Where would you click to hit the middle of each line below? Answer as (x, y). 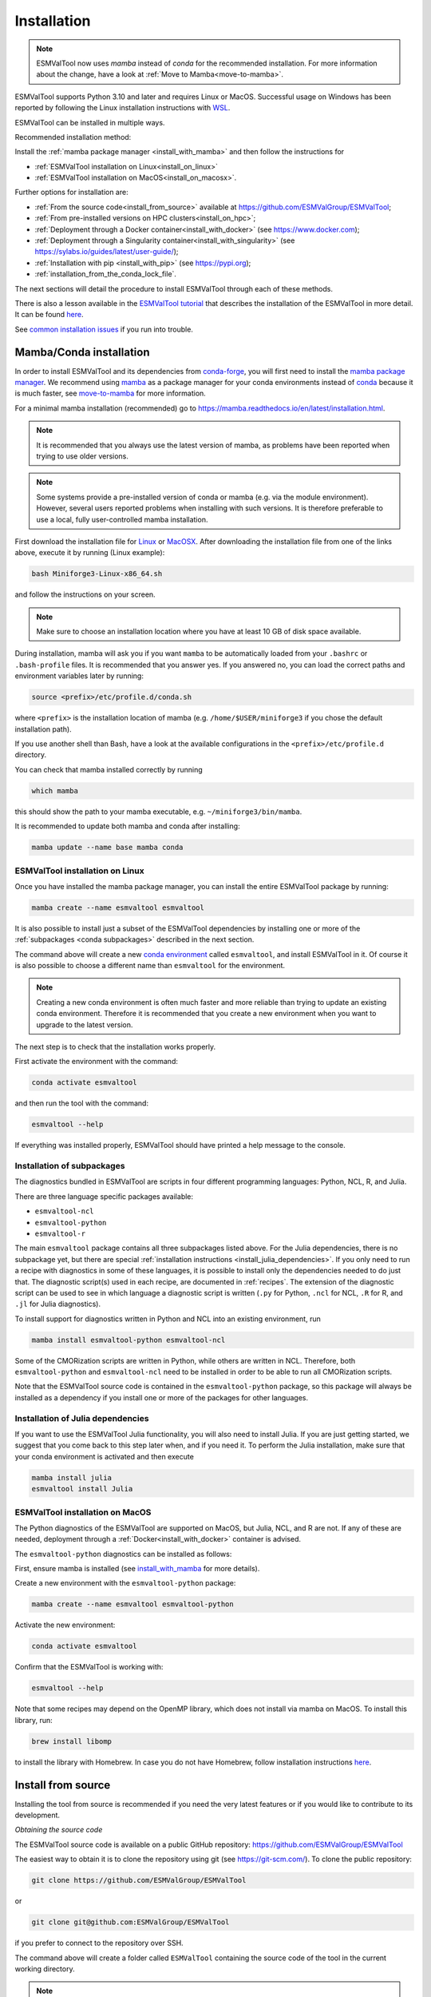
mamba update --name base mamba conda (107, 848)
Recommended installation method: (73, 137)
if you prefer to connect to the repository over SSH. (99, 1943)
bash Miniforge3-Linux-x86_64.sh (97, 574)
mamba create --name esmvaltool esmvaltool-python (133, 1604)
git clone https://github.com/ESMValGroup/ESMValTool (139, 1880)
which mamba (55, 790)
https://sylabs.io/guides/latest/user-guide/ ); (107, 252)
